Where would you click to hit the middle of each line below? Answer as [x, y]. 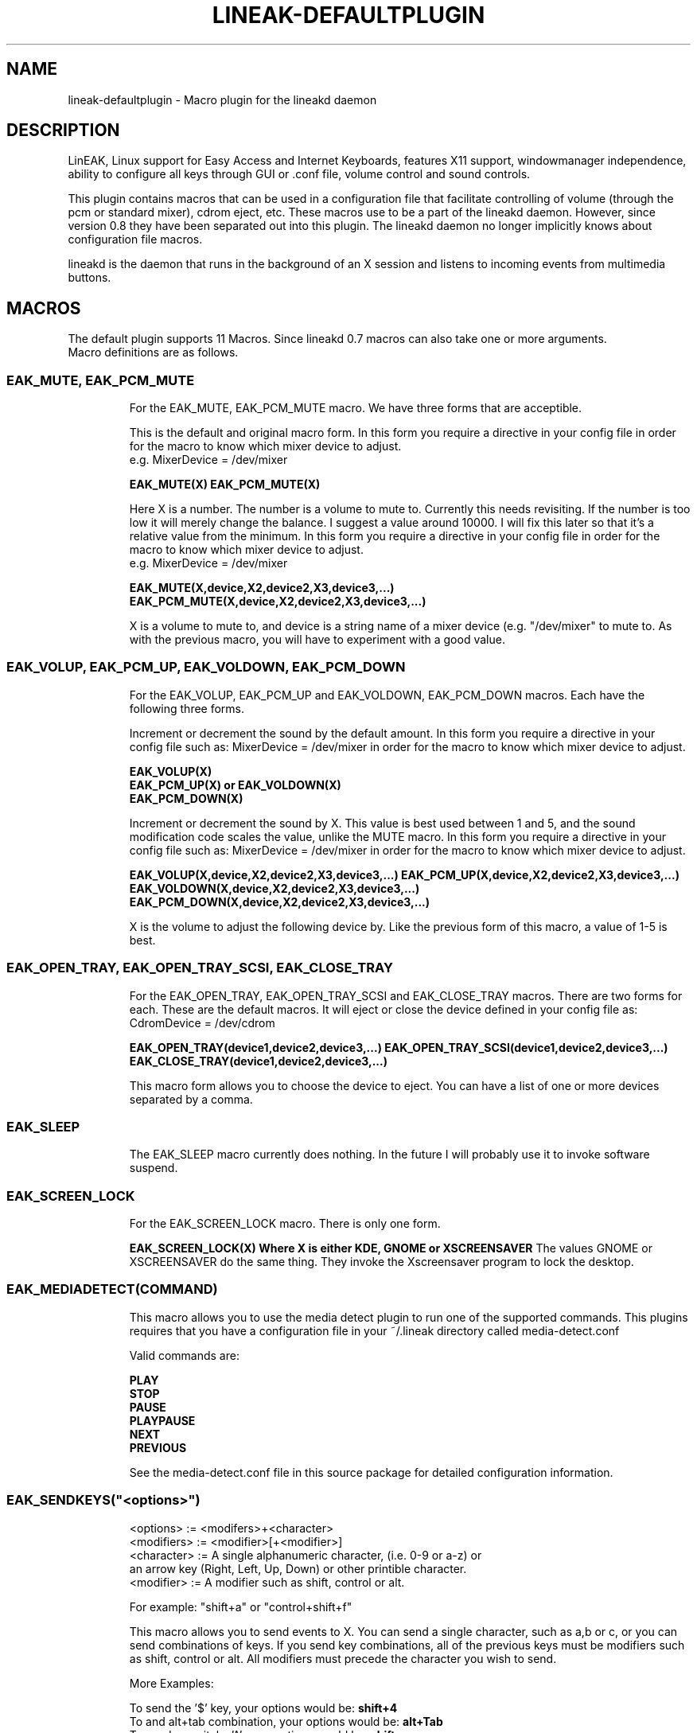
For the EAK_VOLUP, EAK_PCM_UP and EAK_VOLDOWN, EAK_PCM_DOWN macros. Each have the [387, 695]
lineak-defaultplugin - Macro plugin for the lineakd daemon [222, 99]
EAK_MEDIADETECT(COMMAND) [112, 1289]
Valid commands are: [184, 1355]
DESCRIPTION [63, 130]
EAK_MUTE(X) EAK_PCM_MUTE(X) [225, 485]
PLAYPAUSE [162, 1420]
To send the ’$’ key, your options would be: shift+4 [263, 1708]
